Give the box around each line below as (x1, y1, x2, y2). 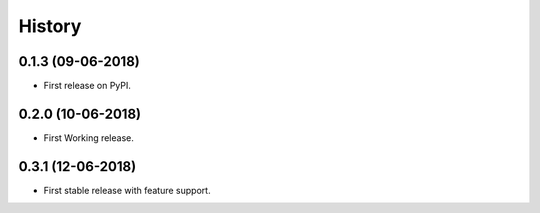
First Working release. (43, 131, 135, 144)
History (18, 15, 82, 37)
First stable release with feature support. (43, 184, 211, 196)
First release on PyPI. (43, 80, 132, 92)
